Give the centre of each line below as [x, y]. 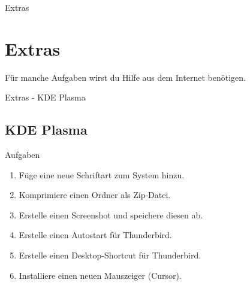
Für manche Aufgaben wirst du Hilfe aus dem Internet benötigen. [125, 77]
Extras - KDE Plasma [45, 97]
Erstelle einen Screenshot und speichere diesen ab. [111, 214]
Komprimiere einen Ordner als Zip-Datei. [95, 195]
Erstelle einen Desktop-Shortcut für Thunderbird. [110, 255]
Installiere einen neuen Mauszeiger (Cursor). [100, 275]
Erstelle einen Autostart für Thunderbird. [95, 235]
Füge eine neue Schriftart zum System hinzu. [102, 174]
